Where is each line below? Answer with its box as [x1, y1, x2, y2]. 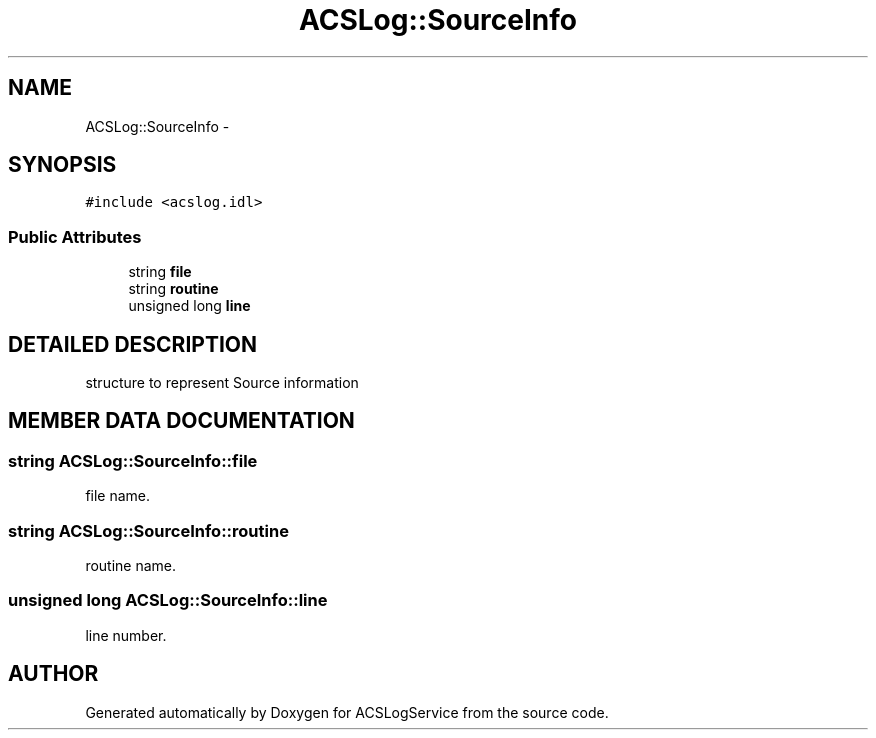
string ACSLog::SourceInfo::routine [8, 520, 289, 541]
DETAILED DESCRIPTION [8, 331, 258, 357]
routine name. [85, 557, 177, 574]
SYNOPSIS [8, 152, 117, 178]
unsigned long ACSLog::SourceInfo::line [8, 590, 328, 611]
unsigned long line [128, 297, 251, 315]
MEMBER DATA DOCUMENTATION [8, 408, 355, 434]
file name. [85, 487, 151, 505]
